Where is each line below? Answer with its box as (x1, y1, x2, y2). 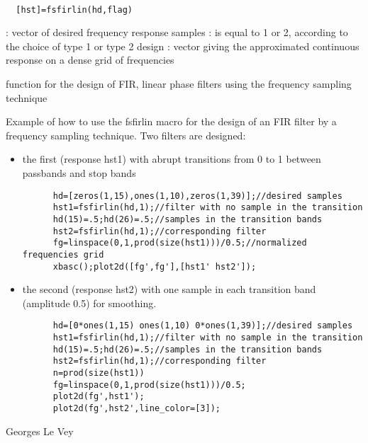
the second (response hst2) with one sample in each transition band (22, 282, 316, 297)
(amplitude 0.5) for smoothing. (22, 295, 157, 310)
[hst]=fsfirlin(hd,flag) (16, 4, 133, 15)
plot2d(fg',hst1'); (52, 391, 145, 402)
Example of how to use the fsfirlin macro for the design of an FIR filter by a (6, 114, 337, 129)
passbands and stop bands (22, 166, 136, 180)
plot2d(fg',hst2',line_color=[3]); (52, 403, 221, 413)
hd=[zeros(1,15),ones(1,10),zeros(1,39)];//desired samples (52, 190, 342, 201)
